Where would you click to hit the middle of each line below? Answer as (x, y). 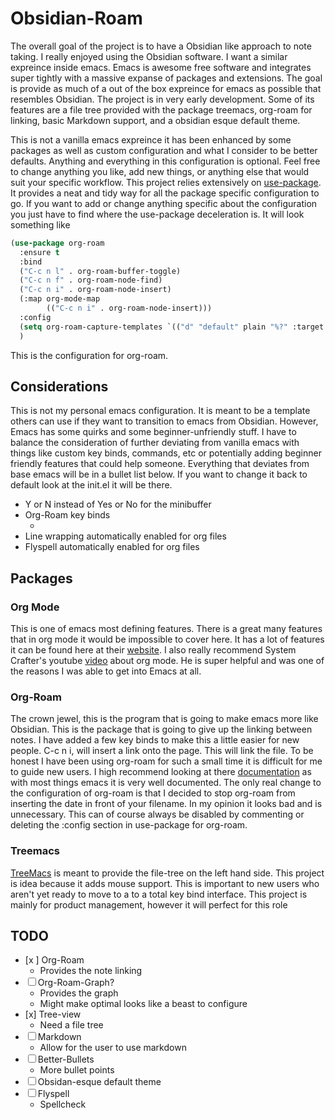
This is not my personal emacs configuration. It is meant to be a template (160, 411)
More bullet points (77, 1070)
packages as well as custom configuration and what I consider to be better (164, 150)
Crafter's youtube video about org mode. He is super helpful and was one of (167, 661)
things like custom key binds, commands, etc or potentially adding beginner (166, 453)
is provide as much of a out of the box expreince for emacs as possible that (166, 88)
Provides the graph (79, 993)
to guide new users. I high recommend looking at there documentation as (161, 772)
